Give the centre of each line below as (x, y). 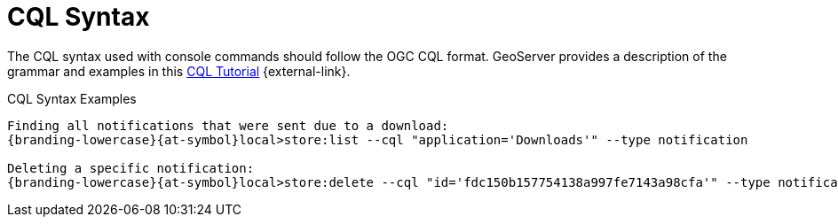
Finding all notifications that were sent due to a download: (228, 125)
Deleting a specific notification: (131, 168)
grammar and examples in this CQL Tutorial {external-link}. (179, 71)
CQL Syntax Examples (72, 98)
